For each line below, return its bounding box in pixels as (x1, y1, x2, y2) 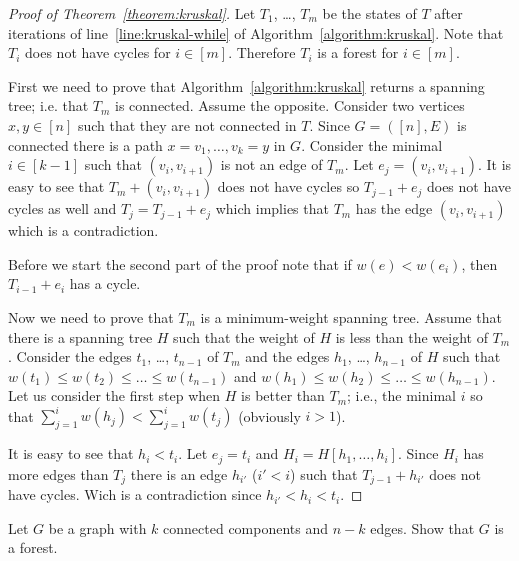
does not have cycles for (25, 42, 171, 63)
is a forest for (317, 42, 399, 63)
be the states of (322, 3, 417, 23)
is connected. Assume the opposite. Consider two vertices (115, 95, 465, 116)
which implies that (215, 198, 329, 219)
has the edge (355, 198, 433, 219)
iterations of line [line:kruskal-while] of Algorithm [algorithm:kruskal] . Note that (8, 22, 504, 43)
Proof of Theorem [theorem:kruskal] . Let (8, 3, 256, 23)
